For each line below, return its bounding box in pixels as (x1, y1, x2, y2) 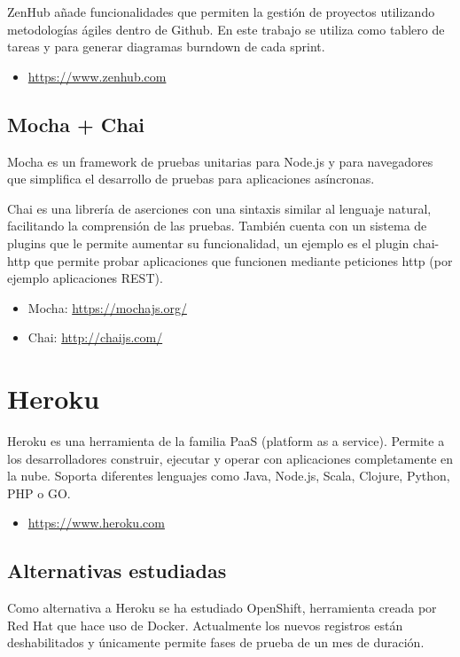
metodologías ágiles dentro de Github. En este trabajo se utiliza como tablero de (7, 20, 445, 38)
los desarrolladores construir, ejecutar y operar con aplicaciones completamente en (7, 449, 454, 467)
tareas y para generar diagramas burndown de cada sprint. (7, 37, 325, 56)
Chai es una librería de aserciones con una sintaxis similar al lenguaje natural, (7, 199, 432, 217)
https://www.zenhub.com (27, 66, 167, 85)
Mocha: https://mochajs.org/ (27, 298, 187, 317)
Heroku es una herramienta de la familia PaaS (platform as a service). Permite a (7, 432, 445, 450)
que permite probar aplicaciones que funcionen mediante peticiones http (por (34, 251, 453, 270)
